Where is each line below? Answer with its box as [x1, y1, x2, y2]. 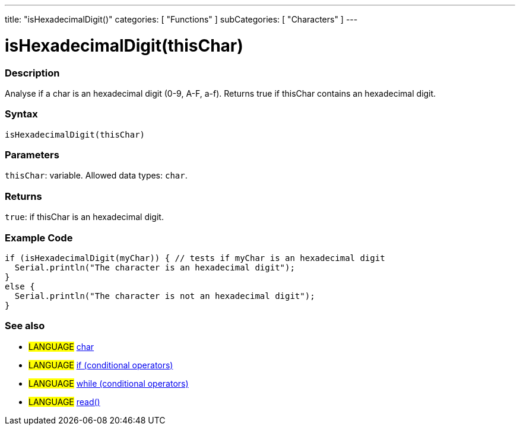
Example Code [5, 231, 73, 244]
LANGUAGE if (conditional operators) [28, 359, 173, 370]
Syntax [5, 108, 38, 120]
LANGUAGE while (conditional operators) [28, 378, 189, 388]
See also [5, 320, 45, 332]
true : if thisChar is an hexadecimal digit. [5, 212, 164, 222]
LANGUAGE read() [28, 396, 100, 407]
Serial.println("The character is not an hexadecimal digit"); [14, 291, 315, 301]
